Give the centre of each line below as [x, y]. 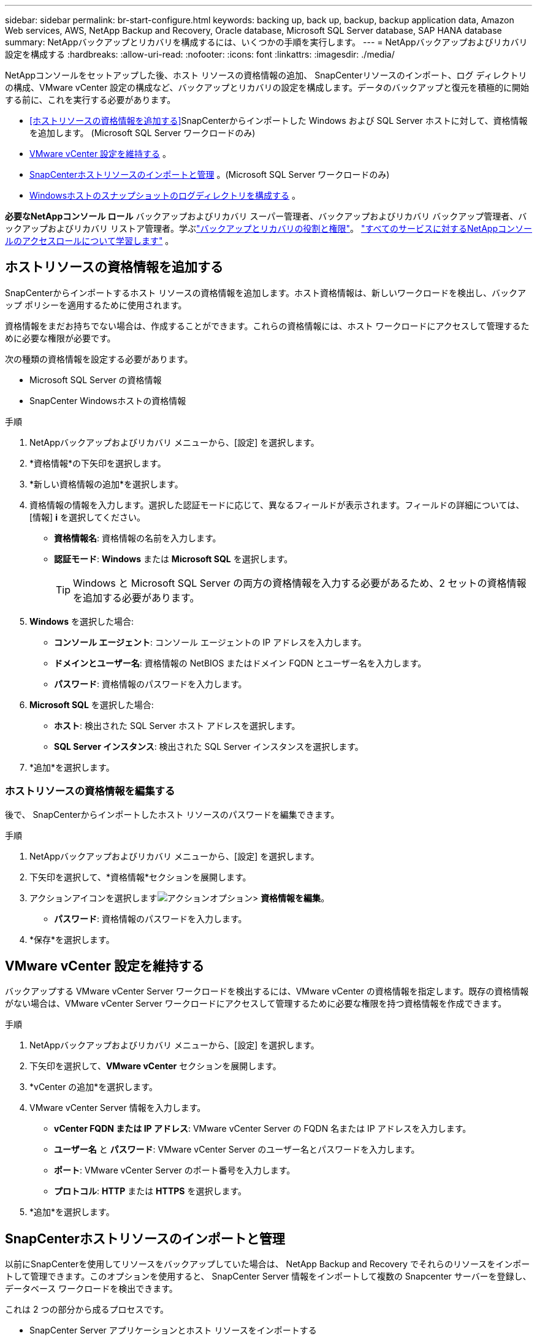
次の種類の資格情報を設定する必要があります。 [99, 359]
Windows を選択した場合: [82, 621]
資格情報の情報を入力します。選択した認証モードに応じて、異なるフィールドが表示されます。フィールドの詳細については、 [277, 505]
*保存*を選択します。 [72, 939]
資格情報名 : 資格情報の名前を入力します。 [138, 538]
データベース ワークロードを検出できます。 [91, 1289]
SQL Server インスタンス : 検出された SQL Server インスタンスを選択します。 [209, 746]
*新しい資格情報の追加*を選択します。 [106, 484]
